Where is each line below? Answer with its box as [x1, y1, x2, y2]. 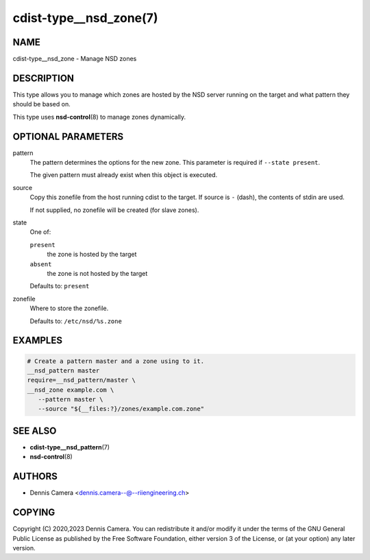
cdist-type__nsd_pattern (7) [29, 443, 110, 451]
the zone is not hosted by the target [47, 269, 148, 277]
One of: [29, 228, 51, 236]
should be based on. [12, 100, 71, 108]
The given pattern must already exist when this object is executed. [29, 171, 218, 179]
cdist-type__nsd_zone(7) [12, 10, 158, 25]
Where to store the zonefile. [29, 304, 109, 312]
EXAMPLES [12, 335, 63, 347]
